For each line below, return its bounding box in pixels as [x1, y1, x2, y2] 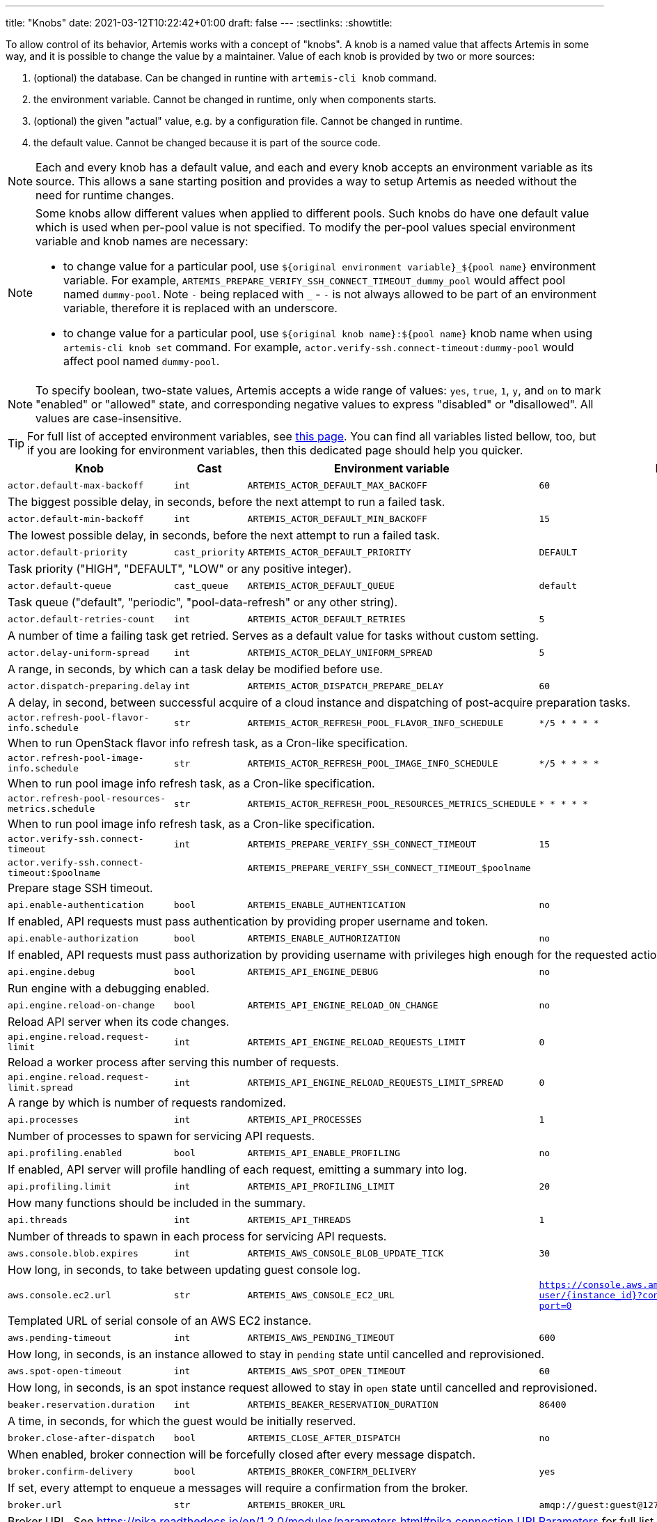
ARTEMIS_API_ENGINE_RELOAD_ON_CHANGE [247, 999, 438, 1010]
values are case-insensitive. [35, 411, 182, 425]
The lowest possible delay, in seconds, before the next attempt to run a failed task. [8, 528, 440, 542]
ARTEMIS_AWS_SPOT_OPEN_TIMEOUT [247, 1365, 406, 1376]
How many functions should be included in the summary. [8, 1196, 306, 1210]
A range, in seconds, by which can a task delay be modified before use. [8, 662, 383, 676]
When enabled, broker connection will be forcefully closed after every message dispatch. [8, 1447, 476, 1461]
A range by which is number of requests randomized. [8, 1096, 286, 1109]
